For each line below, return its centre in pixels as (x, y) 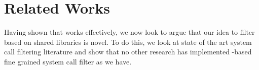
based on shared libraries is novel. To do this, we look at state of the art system (128, 42)
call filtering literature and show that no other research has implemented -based (128, 52)
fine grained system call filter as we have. (68, 61)
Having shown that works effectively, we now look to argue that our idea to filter (129, 32)
